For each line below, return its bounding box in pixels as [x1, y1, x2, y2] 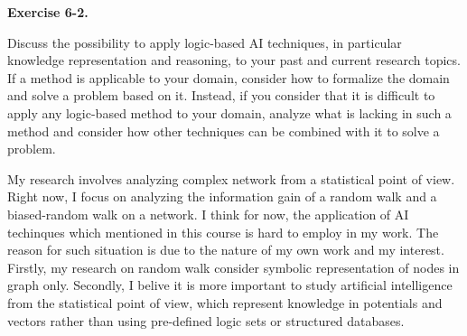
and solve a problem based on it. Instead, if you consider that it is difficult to [7, 86, 435, 105]
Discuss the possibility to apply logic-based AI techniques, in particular [7, 33, 402, 51]
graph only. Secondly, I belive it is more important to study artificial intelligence [7, 275, 453, 294]
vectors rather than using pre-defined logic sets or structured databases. [7, 311, 405, 330]
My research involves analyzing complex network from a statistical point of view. [7, 169, 455, 188]
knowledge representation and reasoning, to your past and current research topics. [7, 51, 461, 70]
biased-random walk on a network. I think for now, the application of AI [7, 204, 409, 223]
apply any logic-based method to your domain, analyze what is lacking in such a [7, 103, 452, 122]
